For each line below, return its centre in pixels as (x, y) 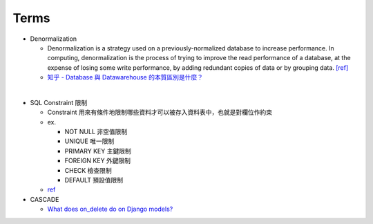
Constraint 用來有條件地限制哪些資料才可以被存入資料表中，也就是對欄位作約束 (160, 112)
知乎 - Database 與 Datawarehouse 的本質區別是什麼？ (125, 77)
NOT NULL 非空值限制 (96, 132)
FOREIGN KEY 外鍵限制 (98, 161)
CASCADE (45, 199)
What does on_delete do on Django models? (110, 209)
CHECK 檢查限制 (88, 170)
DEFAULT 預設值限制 (94, 180)
